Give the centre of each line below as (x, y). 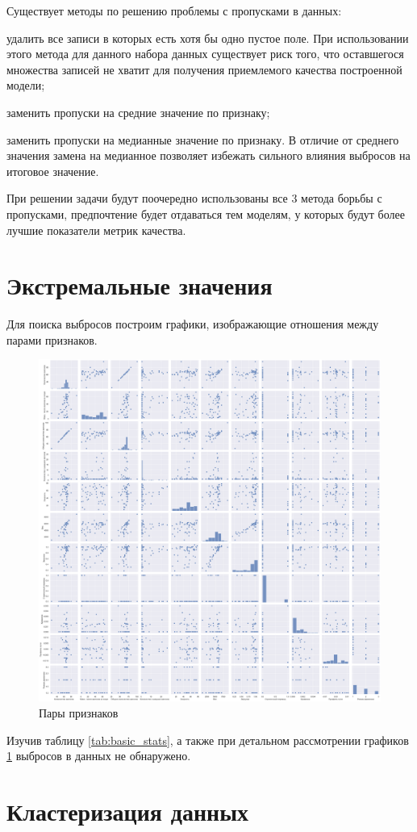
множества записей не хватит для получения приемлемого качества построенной (204, 69)
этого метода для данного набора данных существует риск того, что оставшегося (205, 54)
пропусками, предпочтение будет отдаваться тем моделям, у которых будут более (206, 213)
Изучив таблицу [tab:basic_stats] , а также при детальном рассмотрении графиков (208, 740)
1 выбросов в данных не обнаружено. (99, 756)
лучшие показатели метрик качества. (96, 230)
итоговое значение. (53, 171)
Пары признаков (79, 713)
